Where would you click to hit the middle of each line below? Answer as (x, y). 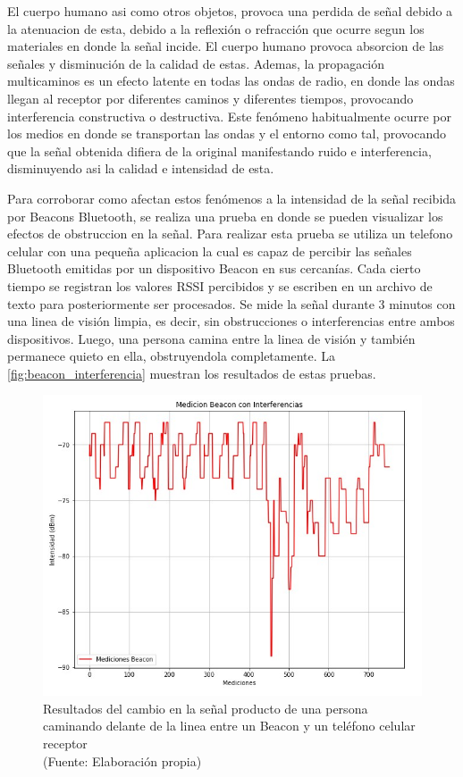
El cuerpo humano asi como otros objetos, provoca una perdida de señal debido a (230, 11)
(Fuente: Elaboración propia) (122, 760)
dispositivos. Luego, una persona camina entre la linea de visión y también (211, 338)
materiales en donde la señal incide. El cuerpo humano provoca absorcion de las (226, 46)
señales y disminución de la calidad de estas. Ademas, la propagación (196, 63)
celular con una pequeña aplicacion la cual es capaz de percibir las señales (210, 251)
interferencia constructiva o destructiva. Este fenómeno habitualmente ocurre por (229, 116)
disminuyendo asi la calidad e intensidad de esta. (141, 168)
